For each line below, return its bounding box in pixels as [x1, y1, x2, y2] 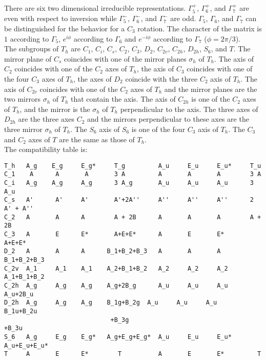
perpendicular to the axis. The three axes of [120, 103, 258, 114]
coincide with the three [125, 73, 198, 84]
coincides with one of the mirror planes [64, 53, 187, 64]
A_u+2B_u [4, 290, 34, 298]
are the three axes [18, 113, 75, 124]
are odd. [170, 13, 196, 24]
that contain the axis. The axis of [70, 93, 176, 104]
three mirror [4, 123, 43, 134]
